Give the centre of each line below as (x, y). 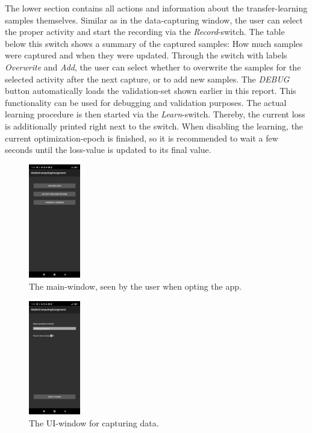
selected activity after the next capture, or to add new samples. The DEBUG (147, 79)
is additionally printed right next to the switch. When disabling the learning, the (154, 126)
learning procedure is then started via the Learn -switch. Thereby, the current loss (155, 114)
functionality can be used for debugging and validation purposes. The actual (146, 102)
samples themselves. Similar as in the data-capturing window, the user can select (154, 20)
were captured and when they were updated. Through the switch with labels (146, 55)
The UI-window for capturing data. (94, 423)
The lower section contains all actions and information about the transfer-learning (156, 8)
